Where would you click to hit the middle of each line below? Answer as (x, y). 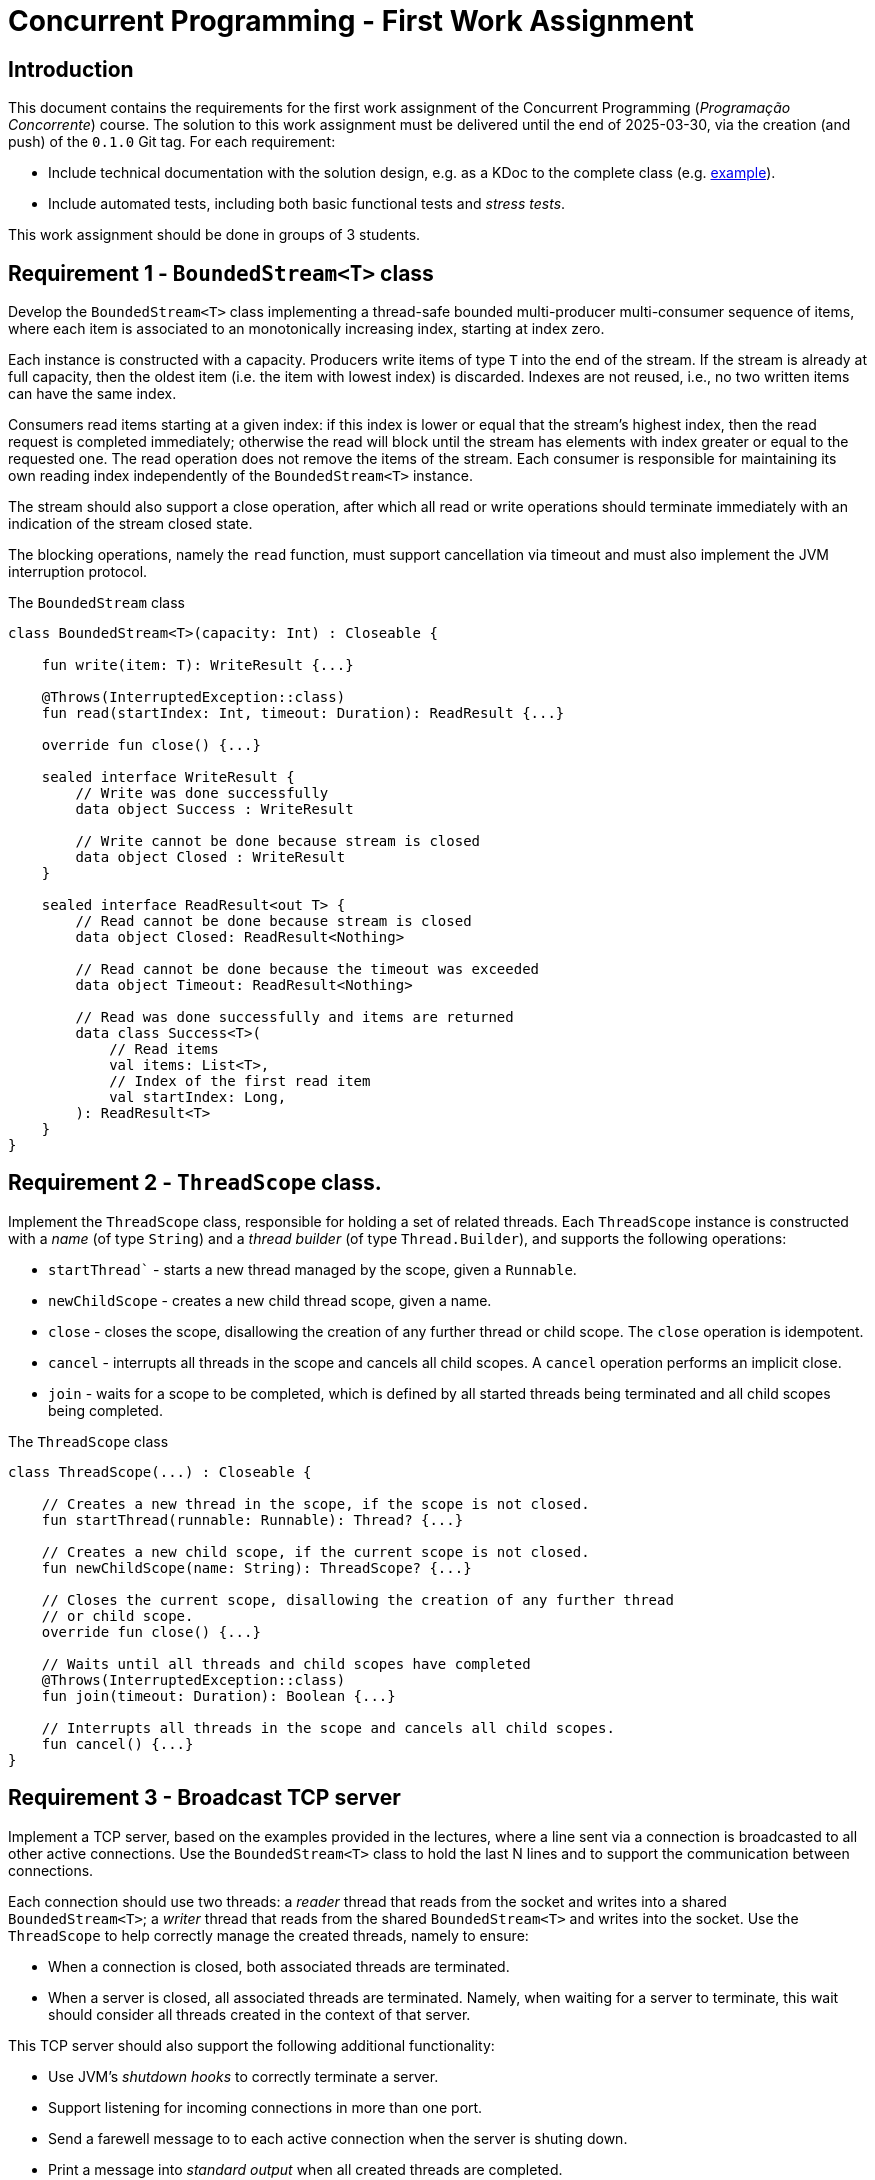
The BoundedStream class (96, 603)
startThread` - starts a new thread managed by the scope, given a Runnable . (312, 1269)
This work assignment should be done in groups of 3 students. (214, 235)
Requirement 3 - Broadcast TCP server (204, 1798)
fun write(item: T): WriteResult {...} (197, 665)
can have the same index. (92, 394)
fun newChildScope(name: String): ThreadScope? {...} (256, 1567)
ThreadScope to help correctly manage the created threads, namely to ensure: (268, 1935)
